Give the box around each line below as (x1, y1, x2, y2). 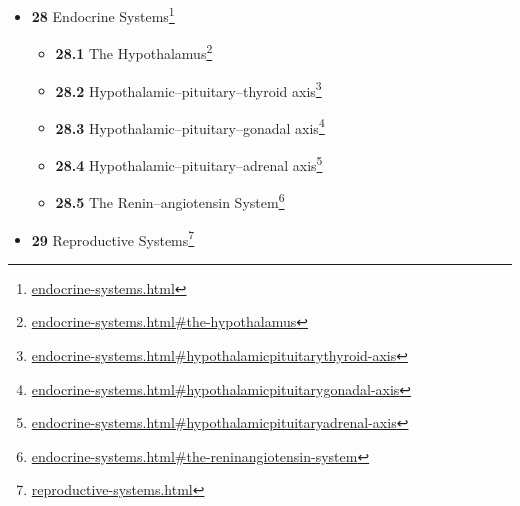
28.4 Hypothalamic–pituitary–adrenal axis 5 (55, 152, 323, 175)
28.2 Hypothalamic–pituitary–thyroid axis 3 (55, 77, 322, 101)
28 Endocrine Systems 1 (31, 3, 175, 26)
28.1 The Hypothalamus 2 (55, 40, 213, 63)
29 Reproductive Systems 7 (31, 226, 195, 250)
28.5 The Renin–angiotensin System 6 (55, 189, 285, 212)
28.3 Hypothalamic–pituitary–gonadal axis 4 (55, 114, 325, 138)
